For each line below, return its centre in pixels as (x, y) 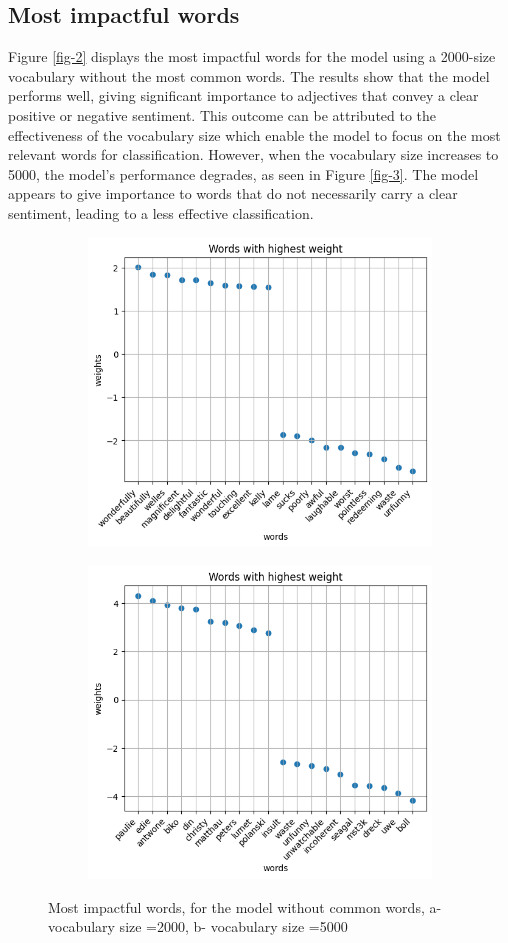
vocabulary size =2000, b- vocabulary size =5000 (198, 926)
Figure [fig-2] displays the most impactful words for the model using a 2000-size (252, 56)
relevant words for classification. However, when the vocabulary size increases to (253, 154)
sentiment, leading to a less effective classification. (161, 212)
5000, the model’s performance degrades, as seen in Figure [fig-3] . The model (243, 173)
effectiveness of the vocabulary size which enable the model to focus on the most (254, 134)
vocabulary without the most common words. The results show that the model (249, 75)
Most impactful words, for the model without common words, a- (245, 906)
